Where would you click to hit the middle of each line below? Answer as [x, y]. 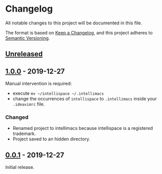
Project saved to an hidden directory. [51, 139]
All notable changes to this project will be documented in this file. [74, 23]
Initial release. [20, 167]
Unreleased [24, 54]
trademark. [24, 134]
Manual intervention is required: [39, 84]
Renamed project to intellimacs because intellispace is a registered [83, 128]
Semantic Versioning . [28, 38]
